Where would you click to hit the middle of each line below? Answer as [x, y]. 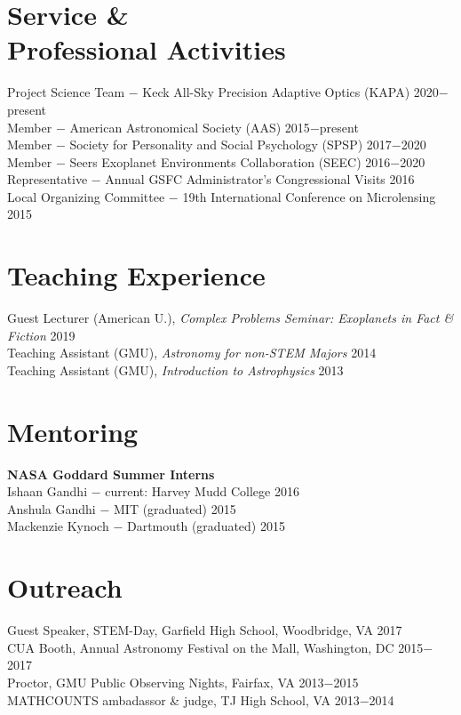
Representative [48, 179]
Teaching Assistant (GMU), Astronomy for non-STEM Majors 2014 [192, 353]
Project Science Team [66, 92]
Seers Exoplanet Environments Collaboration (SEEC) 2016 [230, 161]
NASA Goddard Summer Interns [111, 474]
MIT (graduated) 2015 [175, 508]
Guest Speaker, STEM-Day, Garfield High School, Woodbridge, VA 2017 [205, 630]
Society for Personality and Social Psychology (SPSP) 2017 [230, 145]
